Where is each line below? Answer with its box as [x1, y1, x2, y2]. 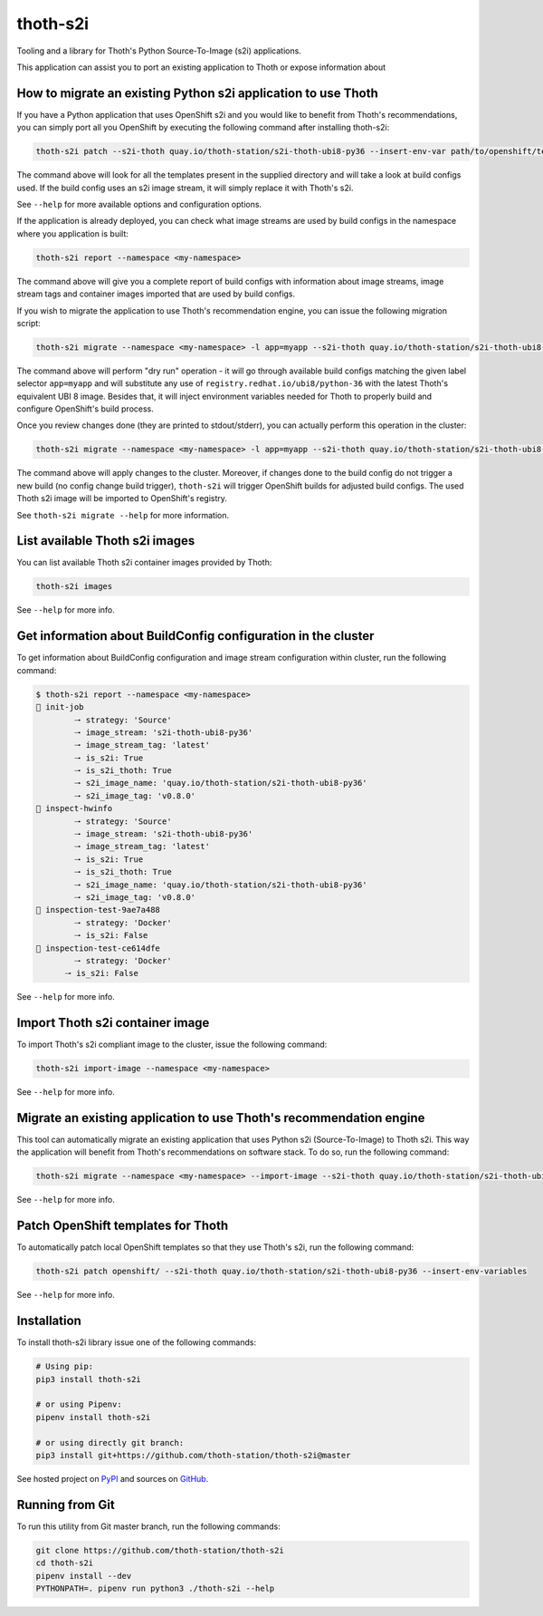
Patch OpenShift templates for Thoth [16, 1218, 229, 1234]
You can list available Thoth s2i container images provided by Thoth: [16, 557, 272, 568]
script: [16, 317, 41, 328]
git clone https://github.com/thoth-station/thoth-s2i [35, 1545, 284, 1555]
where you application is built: [16, 227, 129, 239]
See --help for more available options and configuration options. [16, 198, 262, 209]
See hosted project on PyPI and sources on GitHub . [16, 1473, 209, 1484]
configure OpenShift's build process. [16, 403, 154, 414]
